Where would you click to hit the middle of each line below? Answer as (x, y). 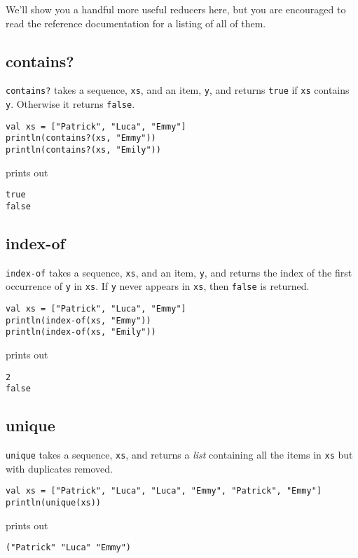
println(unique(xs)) (54, 503)
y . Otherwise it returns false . (70, 104)
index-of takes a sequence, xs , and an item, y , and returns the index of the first (179, 272)
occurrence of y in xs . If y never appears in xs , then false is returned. (158, 286)
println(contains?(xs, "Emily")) (83, 150)
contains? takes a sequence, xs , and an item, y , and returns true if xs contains (178, 90)
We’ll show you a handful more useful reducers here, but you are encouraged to (176, 9)
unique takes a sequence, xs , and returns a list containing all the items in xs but (179, 455)
